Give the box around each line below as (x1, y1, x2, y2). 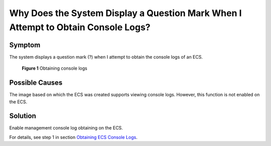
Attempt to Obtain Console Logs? (9, 22, 151, 33)
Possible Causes (9, 78, 63, 87)
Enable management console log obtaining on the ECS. (9, 125, 123, 131)
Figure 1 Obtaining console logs (22, 65, 87, 71)
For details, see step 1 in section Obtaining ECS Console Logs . (9, 134, 138, 140)
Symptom (9, 41, 41, 49)
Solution (9, 112, 36, 120)
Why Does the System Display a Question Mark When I (9, 8, 242, 19)
